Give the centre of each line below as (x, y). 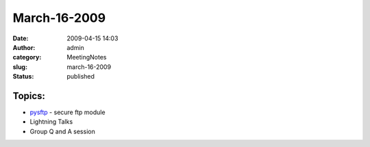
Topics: (29, 96)
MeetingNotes (87, 57)
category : (27, 57)
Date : (21, 38)
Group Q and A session (62, 131)
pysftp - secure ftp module (67, 112)
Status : (23, 77)
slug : (20, 67)
